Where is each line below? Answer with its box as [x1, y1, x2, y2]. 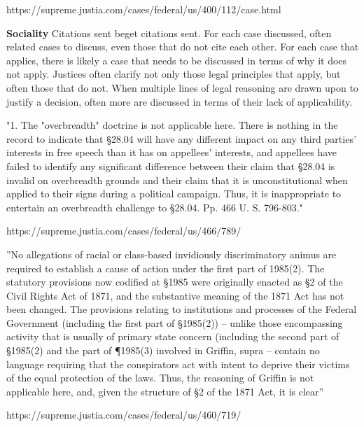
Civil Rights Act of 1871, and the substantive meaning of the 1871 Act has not [6, 288, 344, 302]
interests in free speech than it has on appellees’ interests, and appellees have [6, 145, 337, 160]
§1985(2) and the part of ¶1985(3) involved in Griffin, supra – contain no [6, 343, 320, 358]
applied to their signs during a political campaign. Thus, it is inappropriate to [6, 186, 342, 201]
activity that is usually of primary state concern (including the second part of [6, 329, 339, 344]
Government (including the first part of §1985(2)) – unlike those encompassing [6, 315, 343, 330]
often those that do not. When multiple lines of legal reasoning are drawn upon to [6, 80, 358, 94]
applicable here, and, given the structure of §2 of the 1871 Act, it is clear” [6, 384, 324, 398]
